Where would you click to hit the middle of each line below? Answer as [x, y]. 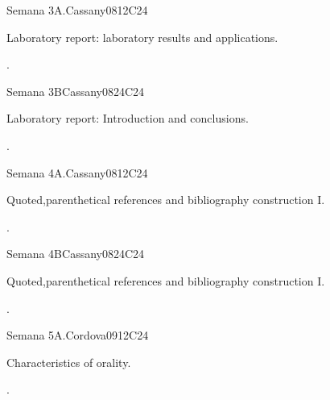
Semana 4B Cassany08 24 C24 [76, 254]
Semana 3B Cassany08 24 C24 [76, 91]
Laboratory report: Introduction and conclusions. [128, 118]
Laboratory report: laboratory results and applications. [142, 37]
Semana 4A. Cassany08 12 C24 [77, 172]
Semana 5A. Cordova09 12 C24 [78, 335]
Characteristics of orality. [69, 362]
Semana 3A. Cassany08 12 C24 [77, 10]
